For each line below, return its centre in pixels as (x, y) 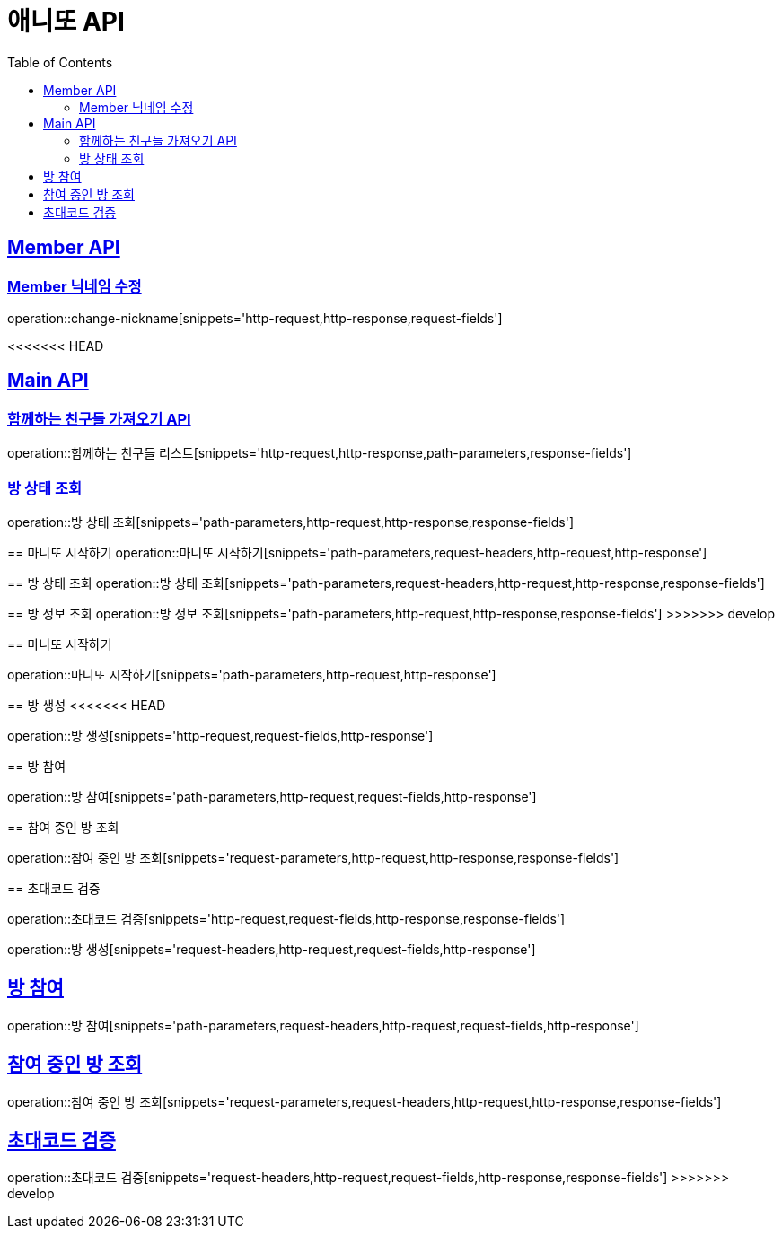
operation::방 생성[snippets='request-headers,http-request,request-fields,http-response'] (272, 949)
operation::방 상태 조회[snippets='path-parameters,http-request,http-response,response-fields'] (291, 522)
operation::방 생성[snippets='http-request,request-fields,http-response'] (220, 735)
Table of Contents (60, 62)
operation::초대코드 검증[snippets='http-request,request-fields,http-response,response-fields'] (286, 918)
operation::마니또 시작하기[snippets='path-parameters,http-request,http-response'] (252, 674)
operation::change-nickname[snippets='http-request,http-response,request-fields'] (255, 318)
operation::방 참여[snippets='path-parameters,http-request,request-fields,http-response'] (272, 796)
